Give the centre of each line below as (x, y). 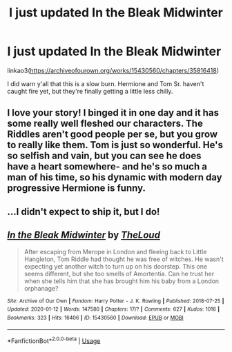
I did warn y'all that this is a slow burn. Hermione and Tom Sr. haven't (106, 83)
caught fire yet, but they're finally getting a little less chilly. (90, 91)
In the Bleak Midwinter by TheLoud (84, 235)
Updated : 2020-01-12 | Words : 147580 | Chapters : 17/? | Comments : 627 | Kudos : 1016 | (113, 309)
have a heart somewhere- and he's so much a (107, 167)
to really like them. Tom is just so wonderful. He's (115, 145)
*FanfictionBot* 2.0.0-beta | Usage (54, 340)
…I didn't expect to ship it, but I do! (84, 211)
